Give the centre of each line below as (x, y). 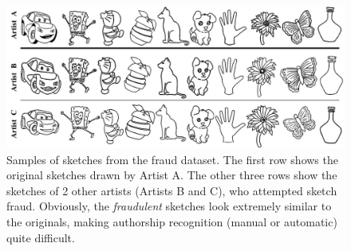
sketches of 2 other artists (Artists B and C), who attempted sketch (172, 190)
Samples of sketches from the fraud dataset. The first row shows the (172, 159)
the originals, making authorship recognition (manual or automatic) (172, 222)
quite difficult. (41, 237)
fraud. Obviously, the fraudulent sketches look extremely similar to (169, 206)
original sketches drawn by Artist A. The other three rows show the (172, 175)
